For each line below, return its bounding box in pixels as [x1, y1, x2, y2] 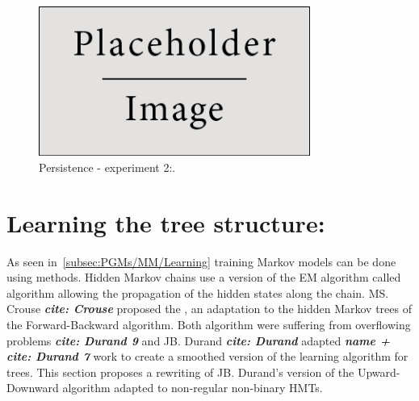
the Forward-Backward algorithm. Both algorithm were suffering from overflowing [6, 315, 411, 332]
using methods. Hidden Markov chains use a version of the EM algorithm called [6, 269, 401, 286]
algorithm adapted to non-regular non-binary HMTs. [62, 379, 323, 396]
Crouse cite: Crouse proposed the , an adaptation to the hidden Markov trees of [6, 300, 412, 317]
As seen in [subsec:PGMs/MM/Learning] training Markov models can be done [6, 253, 396, 269]
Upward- [357, 363, 400, 380]
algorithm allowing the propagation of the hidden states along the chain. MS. [6, 284, 389, 301]
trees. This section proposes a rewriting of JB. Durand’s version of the [6, 363, 354, 380]
